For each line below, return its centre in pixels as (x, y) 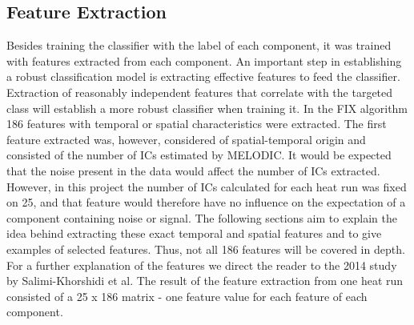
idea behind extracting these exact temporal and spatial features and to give (194, 233)
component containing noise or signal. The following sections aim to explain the (202, 217)
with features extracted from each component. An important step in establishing (204, 60)
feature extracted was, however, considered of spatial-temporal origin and (186, 139)
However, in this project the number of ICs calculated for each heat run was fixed (207, 186)
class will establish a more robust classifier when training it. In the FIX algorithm (207, 108)
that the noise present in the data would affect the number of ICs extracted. (193, 170)
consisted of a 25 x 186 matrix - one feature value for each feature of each (187, 296)
